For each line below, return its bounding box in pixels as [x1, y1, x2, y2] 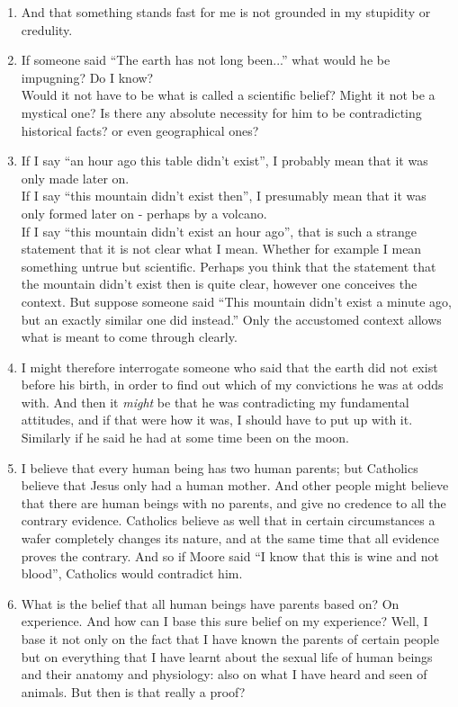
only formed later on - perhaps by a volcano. [21, 203, 267, 222]
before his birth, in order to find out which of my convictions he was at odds [21, 375, 444, 394]
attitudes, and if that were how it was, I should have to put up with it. [21, 410, 413, 429]
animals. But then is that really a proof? [21, 682, 246, 701]
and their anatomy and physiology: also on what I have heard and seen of [21, 665, 427, 684]
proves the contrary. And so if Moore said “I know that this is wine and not [21, 546, 439, 565]
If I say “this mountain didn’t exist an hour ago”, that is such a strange [21, 221, 418, 240]
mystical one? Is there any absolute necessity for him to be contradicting [21, 103, 422, 121]
